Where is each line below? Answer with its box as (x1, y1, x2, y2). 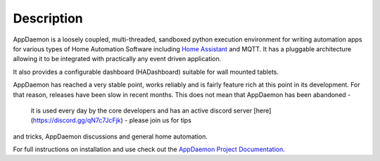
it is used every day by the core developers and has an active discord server (30, 106, 253, 115)
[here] (253, 106, 272, 115)
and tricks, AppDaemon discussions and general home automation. (13, 132, 208, 141)
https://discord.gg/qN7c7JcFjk (32, 116, 121, 124)
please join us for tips (129, 116, 191, 124)
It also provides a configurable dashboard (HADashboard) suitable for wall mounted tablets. (13, 67, 279, 76)
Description (13, 11, 84, 26)
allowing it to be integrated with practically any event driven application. (13, 55, 222, 63)
